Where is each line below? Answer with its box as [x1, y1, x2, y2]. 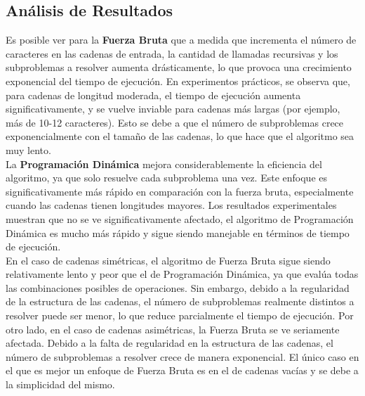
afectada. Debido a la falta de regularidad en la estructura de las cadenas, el [6, 336, 333, 350]
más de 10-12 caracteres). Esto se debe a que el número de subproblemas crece [6, 115, 344, 129]
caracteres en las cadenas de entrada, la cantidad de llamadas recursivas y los [6, 46, 338, 60]
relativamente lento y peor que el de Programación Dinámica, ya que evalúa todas [6, 267, 359, 281]
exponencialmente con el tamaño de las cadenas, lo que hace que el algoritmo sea [6, 129, 354, 143]
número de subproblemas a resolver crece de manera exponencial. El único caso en [6, 349, 359, 364]
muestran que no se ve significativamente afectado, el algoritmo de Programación [6, 211, 354, 226]
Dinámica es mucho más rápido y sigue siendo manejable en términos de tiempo [6, 225, 350, 240]
